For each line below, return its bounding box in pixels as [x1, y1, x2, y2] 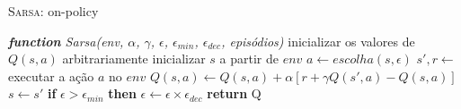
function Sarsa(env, [8, 31, 124, 50]
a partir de [219, 49, 279, 68]
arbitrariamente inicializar [62, 49, 206, 68]
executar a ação [8, 66, 94, 85]
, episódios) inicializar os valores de [221, 31, 415, 50]
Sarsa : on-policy [8, 2, 99, 20]
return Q [207, 84, 262, 103]
